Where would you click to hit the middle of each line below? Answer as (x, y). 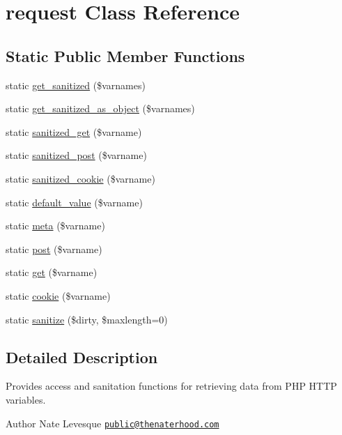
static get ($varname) (52, 272)
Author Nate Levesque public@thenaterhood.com (112, 423)
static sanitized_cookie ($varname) (80, 178)
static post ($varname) (54, 249)
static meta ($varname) (55, 226)
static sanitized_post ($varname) (76, 155)
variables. (26, 399)
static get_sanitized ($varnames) (76, 85)
